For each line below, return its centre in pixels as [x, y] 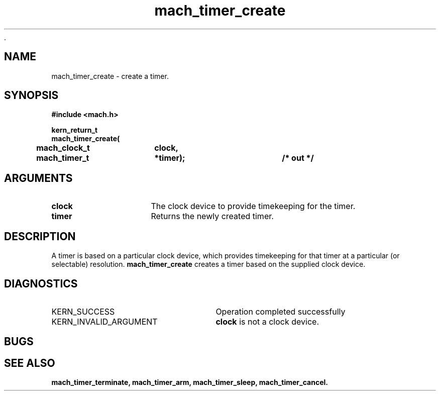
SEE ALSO [30, 363]
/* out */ [298, 158]
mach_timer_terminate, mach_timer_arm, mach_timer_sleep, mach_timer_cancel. [190, 382]
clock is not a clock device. [267, 321]
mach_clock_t [63, 148]
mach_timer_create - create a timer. [110, 76]
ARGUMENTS [38, 178]
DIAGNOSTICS [41, 283]
